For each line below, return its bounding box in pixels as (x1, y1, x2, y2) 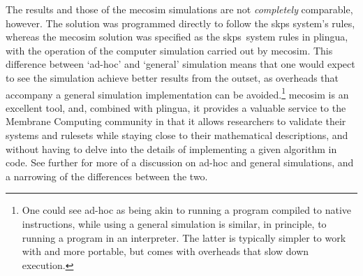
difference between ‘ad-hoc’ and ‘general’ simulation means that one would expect (6, 57, 355, 71)
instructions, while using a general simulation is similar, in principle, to (22, 216, 327, 231)
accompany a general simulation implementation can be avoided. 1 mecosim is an (6, 85, 349, 101)
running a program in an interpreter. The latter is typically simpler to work (22, 230, 346, 245)
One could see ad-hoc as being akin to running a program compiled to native (22, 203, 352, 217)
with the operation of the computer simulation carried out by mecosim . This (6, 43, 333, 57)
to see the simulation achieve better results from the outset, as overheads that (6, 70, 339, 85)
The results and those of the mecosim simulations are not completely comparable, (6, 2, 353, 16)
